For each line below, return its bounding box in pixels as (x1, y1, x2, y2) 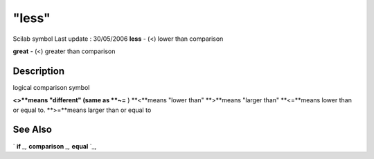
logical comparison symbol (12, 83, 90, 91)
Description (12, 65, 65, 77)
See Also (12, 124, 52, 135)
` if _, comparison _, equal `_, (12, 142, 97, 150)
